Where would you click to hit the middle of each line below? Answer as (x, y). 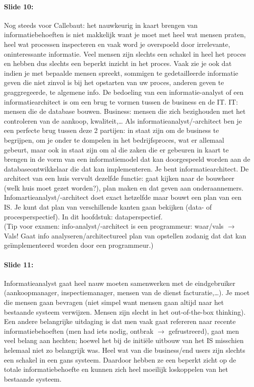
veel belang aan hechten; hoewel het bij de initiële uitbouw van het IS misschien (124, 340)
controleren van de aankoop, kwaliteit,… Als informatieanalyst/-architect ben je (123, 120)
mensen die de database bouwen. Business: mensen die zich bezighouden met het (125, 111)
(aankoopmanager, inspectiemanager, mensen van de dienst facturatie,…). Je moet (127, 292)
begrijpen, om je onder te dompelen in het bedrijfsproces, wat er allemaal (114, 140)
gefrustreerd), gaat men (204, 331)
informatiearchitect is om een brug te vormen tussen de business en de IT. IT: (121, 101)
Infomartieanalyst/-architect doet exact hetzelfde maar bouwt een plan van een (123, 197)
